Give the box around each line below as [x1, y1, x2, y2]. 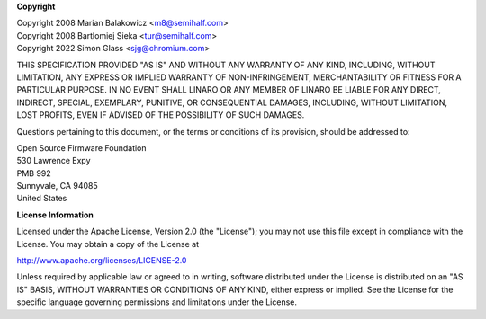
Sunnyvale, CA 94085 [16, 181, 98, 191]
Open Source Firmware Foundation [16, 142, 148, 153]
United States [16, 193, 67, 204]
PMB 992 [16, 167, 51, 179]
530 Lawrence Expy [16, 155, 91, 166]
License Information [16, 209, 94, 220]
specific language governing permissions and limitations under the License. [16, 297, 297, 307]
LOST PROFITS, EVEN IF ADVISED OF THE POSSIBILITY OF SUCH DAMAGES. [16, 110, 305, 120]
